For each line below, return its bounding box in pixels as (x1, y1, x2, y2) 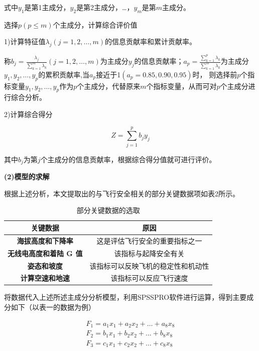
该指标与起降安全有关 (114, 248, 185, 258)
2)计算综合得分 (4, 109, 53, 120)
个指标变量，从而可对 (146, 80, 217, 91)
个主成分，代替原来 (77, 80, 141, 91)
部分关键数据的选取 (76, 205, 140, 215)
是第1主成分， (24, 2, 70, 12)
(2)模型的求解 (4, 171, 50, 182)
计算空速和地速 (20, 273, 70, 283)
